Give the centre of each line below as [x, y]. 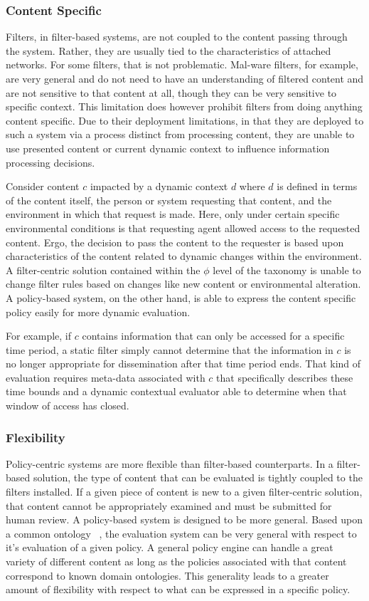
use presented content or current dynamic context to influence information [168, 148]
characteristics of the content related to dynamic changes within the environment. [184, 256]
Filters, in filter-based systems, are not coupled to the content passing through [177, 37]
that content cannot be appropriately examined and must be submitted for [169, 505]
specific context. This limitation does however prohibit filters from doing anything [184, 106]
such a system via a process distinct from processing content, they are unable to [180, 134]
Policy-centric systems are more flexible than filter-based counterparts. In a [170, 463]
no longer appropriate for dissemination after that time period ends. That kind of [183, 364]
